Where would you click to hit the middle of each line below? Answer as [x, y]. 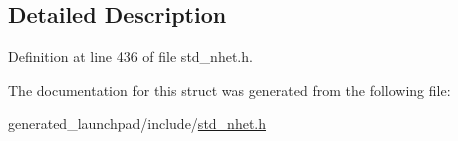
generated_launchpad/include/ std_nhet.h [137, 123]
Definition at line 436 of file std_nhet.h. [130, 56]
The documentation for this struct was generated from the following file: [229, 89]
